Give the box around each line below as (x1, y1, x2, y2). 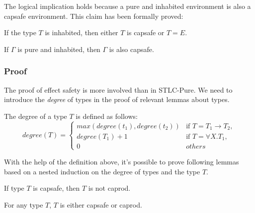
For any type (4, 199, 43, 210)
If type (4, 183, 24, 193)
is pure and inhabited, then (17, 44, 100, 54)
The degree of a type (4, 110, 67, 121)
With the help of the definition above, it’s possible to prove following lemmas (4, 156, 239, 166)
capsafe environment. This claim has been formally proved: (4, 10, 183, 21)
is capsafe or (127, 27, 165, 38)
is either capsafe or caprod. (60, 199, 142, 210)
